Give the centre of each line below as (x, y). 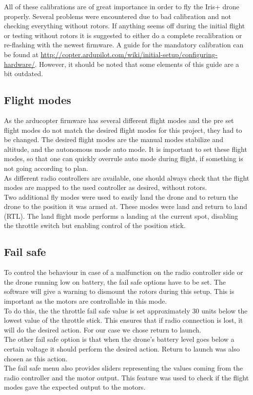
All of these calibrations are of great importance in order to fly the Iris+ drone (122, 6)
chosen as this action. (36, 358)
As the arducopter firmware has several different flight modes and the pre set (119, 120)
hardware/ (19, 64)
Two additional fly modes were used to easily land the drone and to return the (121, 197)
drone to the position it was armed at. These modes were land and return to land (126, 206)
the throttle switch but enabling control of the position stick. (95, 225)
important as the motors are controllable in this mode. (86, 301)
